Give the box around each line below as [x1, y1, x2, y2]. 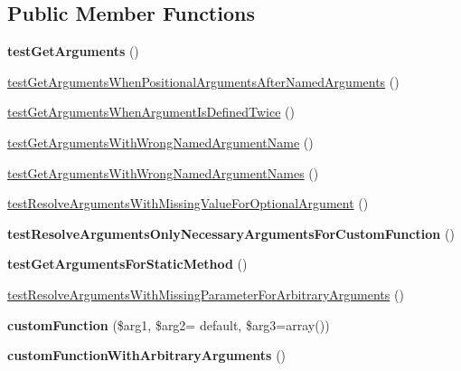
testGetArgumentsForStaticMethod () [7, 254, 248, 273]
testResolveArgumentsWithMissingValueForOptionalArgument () [7, 194, 369, 213]
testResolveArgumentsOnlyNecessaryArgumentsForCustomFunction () [7, 224, 455, 243]
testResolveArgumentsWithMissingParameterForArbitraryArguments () [7, 284, 404, 303]
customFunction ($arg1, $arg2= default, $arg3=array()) [7, 315, 330, 334]
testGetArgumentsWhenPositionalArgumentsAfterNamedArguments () [7, 71, 400, 90]
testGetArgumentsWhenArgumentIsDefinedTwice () [7, 102, 295, 121]
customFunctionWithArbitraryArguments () [7, 346, 287, 365]
